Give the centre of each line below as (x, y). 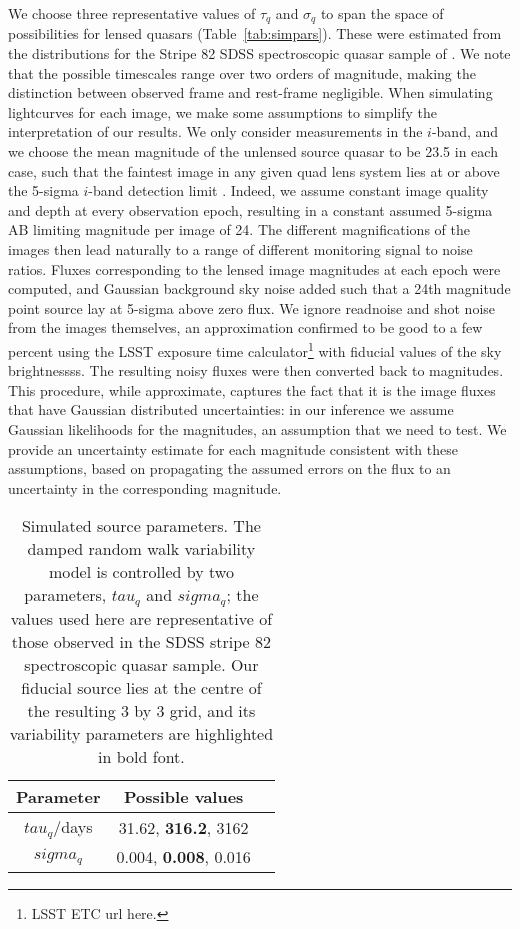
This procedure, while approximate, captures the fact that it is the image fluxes (252, 389)
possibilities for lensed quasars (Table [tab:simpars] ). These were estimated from (255, 33)
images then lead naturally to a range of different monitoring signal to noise (240, 248)
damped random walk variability (141, 549)
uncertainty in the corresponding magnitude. (145, 487)
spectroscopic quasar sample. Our (141, 665)
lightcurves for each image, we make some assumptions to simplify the (223, 111)
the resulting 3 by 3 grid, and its (141, 711)
